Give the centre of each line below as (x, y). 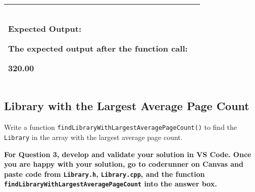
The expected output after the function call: (98, 48)
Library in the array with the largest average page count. (93, 137)
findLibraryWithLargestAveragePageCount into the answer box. (111, 184)
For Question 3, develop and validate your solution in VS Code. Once (128, 154)
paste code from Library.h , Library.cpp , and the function (105, 174)
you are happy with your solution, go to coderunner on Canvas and (124, 164)
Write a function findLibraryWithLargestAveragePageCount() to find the (121, 127)
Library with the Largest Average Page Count (127, 106)
